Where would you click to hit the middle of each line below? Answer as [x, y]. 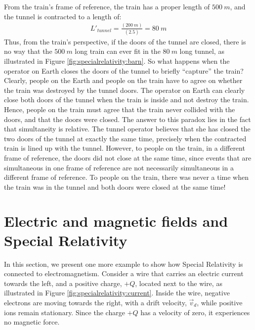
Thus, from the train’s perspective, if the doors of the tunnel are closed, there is [125, 41]
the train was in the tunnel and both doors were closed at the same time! [115, 186]
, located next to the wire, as [179, 283]
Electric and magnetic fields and [116, 221]
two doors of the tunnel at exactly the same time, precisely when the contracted [125, 138]
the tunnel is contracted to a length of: [63, 16]
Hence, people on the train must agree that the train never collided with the [120, 109]
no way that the [28, 51]
